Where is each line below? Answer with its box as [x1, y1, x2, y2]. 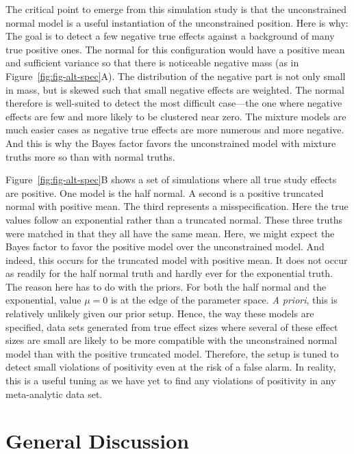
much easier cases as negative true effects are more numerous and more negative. [5, 122, 344, 137]
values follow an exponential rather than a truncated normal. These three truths [5, 212, 343, 226]
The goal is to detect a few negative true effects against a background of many [5, 29, 335, 43]
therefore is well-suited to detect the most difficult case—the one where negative [5, 96, 342, 110]
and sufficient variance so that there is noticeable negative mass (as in [5, 55, 299, 70]
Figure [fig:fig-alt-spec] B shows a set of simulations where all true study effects [5, 172, 337, 187]
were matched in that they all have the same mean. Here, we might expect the [5, 226, 335, 240]
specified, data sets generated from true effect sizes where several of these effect [5, 319, 338, 334]
